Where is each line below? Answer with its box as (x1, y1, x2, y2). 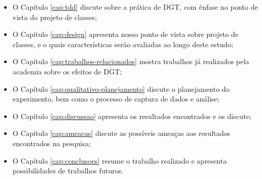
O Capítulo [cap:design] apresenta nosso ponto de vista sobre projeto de (12, 29, 238, 39)
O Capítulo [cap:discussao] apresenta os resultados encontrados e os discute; (12, 110, 251, 121)
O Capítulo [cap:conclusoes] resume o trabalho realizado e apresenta (12, 155, 227, 166)
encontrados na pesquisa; (12, 137, 91, 148)
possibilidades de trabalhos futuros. (12, 165, 124, 176)
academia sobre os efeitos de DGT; (12, 66, 122, 76)
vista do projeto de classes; (12, 11, 97, 22)
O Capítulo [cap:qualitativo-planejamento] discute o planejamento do (12, 83, 230, 94)
